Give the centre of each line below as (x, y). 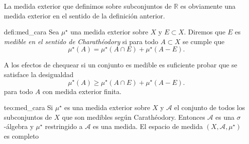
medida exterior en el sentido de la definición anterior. (85, 15)
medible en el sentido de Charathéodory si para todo (81, 41)
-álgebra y (19, 126)
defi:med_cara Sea (32, 32)
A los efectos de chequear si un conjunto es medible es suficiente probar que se (121, 65)
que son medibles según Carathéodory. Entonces (133, 117)
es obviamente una (208, 6)
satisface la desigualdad (39, 74)
